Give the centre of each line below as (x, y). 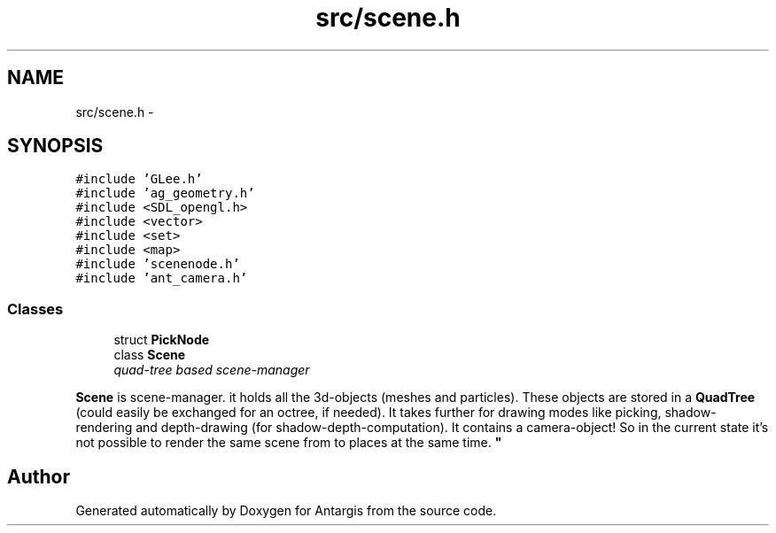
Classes (35, 309)
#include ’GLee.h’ (139, 179)
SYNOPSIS (55, 146)
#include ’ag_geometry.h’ (165, 193)
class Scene (150, 355)
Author (39, 476)
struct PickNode (162, 340)
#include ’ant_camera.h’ (162, 278)
